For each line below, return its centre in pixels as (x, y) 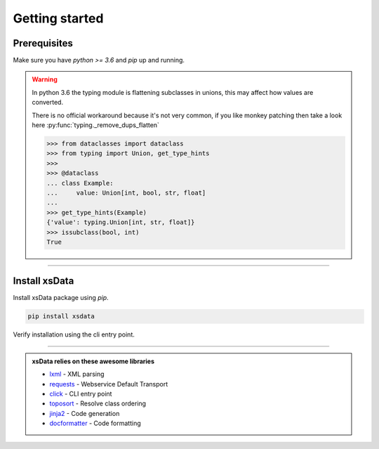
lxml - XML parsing (77, 374)
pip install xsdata (61, 317)
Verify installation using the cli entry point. (74, 334)
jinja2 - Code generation (85, 413)
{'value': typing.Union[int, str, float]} (121, 222)
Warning (45, 79)
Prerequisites (43, 43)
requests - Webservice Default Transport (109, 384)
